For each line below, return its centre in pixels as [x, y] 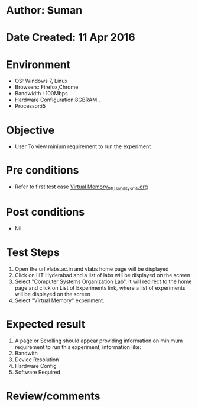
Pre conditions [43, 170]
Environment [38, 64]
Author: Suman [44, 10]
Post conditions [46, 212]
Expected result [46, 324]
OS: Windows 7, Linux [41, 81]
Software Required [38, 372]
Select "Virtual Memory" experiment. [59, 300]
